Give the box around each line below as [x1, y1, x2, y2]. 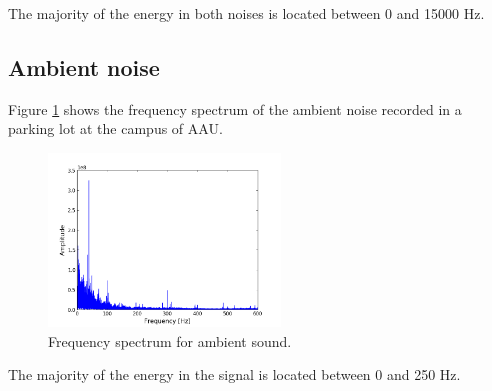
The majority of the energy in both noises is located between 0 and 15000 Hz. [8, 3, 485, 23]
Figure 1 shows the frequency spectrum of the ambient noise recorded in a [8, 98, 462, 119]
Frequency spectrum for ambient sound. [48, 330, 292, 351]
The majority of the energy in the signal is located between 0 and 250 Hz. [8, 364, 461, 385]
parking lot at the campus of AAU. [8, 118, 223, 139]
